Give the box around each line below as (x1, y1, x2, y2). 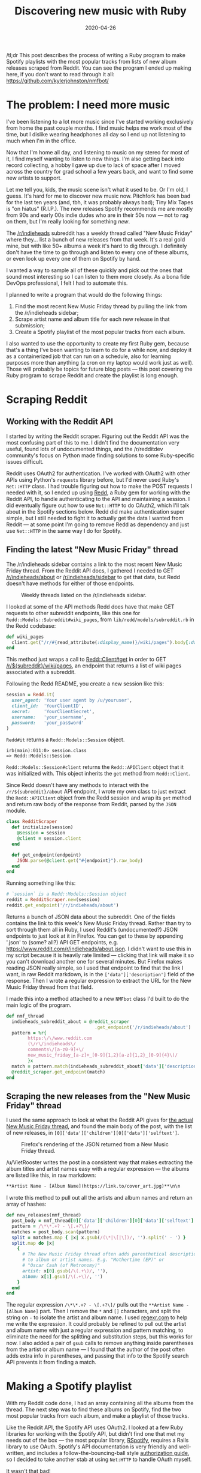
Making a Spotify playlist (6, 1380, 132, 1393)
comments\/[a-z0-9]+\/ (28, 1046, 84, 1052)
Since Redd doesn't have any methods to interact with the (6, 782, 149, 789)
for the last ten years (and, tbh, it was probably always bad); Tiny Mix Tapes (6, 198, 193, 205)
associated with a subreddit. (6, 669, 76, 676)
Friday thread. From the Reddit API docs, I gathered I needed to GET (6, 566, 174, 574)
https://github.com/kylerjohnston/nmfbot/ (6, 77, 109, 84)
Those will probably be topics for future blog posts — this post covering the (6, 365, 193, 372)
